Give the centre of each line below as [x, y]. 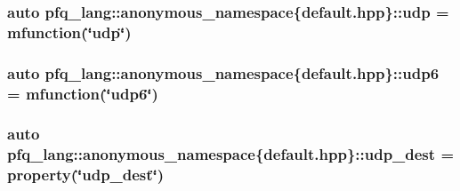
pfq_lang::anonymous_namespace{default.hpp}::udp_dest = [231, 154]
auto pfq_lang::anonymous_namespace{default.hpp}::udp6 [223, 72]
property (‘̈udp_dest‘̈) [86, 175]
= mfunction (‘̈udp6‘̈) [83, 93]
